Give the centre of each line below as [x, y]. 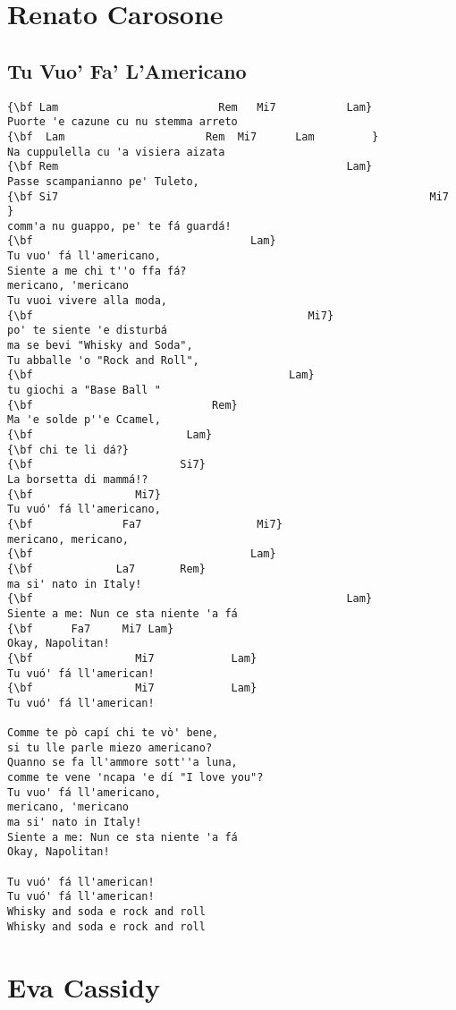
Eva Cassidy [84, 986]
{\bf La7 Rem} [106, 569]
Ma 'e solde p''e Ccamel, [84, 420]
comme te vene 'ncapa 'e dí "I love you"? [135, 778]
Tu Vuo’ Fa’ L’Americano [127, 70]
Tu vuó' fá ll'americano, [84, 509]
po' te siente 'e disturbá [87, 331]
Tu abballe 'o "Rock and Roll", [103, 360]
